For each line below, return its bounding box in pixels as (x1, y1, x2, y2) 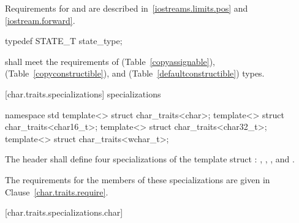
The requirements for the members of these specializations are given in (5, 173, 270, 186)
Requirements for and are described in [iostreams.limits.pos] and (5, 2, 248, 14)
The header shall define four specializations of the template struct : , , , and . (5, 153, 295, 165)
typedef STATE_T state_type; (5, 34, 123, 47)
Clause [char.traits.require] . (5, 185, 108, 198)
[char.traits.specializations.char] (5, 206, 123, 219)
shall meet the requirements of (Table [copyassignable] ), (5, 55, 215, 67)
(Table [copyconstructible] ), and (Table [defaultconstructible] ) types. (5, 67, 265, 80)
